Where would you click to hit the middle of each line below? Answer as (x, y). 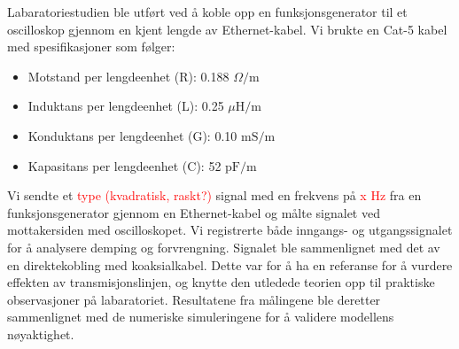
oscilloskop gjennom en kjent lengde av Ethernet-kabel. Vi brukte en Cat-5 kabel (227, 29)
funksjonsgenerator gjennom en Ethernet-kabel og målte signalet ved (194, 212)
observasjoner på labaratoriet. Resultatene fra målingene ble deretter (194, 299)
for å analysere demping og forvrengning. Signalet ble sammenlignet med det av (224, 247)
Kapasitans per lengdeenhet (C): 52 (124, 165)
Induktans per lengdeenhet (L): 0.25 (126, 106)
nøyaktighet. (41, 333)
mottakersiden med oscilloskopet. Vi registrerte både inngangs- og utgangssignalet (230, 230)
